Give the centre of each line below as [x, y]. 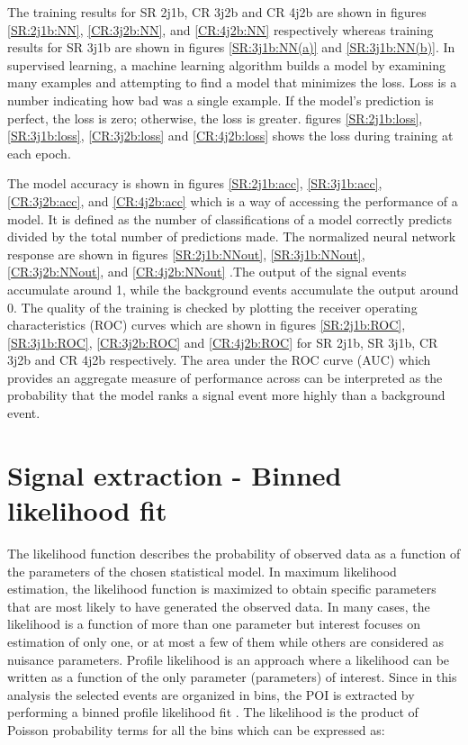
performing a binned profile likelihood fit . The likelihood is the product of [213, 712]
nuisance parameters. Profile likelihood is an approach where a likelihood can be [229, 659]
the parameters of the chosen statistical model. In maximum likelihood [202, 571]
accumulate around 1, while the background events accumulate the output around [233, 289]
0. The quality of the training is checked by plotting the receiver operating [212, 307]
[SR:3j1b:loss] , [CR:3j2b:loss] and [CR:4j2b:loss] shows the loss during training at [230, 136]
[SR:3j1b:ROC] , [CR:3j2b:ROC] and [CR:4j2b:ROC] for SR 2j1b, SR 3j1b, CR [223, 342]
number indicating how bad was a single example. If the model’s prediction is [220, 100]
